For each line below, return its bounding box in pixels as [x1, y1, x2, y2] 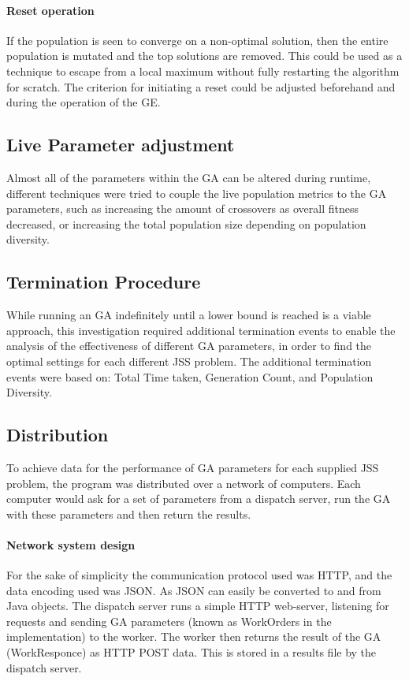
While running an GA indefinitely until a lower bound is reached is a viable [6, 307, 371, 323]
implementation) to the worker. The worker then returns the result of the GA [6, 628, 381, 645]
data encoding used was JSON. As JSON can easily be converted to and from [6, 582, 381, 598]
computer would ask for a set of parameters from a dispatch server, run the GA [6, 490, 391, 507]
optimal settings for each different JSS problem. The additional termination [6, 352, 372, 369]
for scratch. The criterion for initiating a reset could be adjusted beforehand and [6, 78, 396, 95]
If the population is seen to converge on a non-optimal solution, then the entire [6, 32, 389, 48]
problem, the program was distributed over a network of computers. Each [6, 474, 361, 491]
